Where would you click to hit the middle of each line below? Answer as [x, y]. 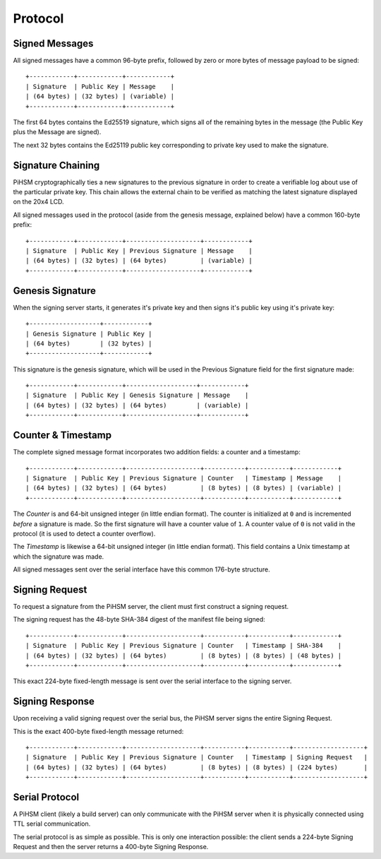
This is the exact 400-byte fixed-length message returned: [98, 731]
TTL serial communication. [52, 824]
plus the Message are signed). [57, 132]
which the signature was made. [59, 556]
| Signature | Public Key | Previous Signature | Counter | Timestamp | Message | [184, 478]
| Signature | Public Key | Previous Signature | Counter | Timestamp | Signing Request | [197, 757]
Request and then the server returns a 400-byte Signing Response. [111, 847]
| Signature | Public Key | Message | [100, 86]
